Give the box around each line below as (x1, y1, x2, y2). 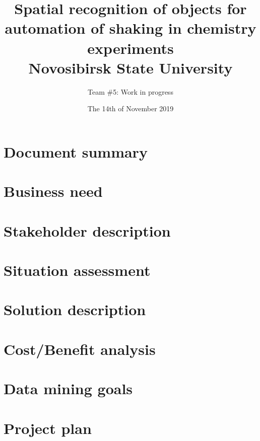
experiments (87, 37, 174, 58)
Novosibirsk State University (28, 57, 233, 78)
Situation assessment (4, 260, 151, 280)
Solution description (4, 299, 146, 320)
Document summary (4, 141, 148, 162)
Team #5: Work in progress (88, 86, 173, 97)
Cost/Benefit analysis (4, 338, 156, 359)
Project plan (4, 417, 92, 438)
